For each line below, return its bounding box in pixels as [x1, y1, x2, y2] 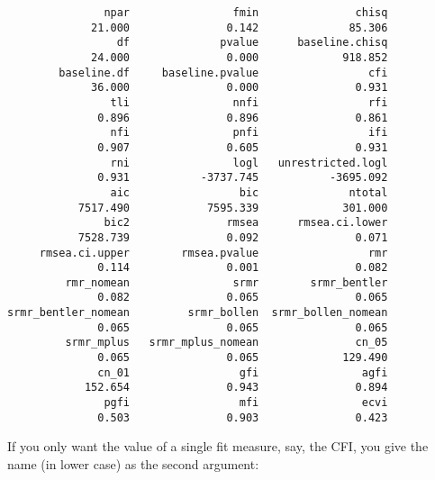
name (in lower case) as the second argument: [7, 454, 259, 473]
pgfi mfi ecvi [104, 396, 388, 410]
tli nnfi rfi [110, 95, 388, 109]
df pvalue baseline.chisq [116, 36, 388, 50]
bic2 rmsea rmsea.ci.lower [104, 216, 388, 230]
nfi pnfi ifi [110, 126, 388, 140]
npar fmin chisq [104, 6, 388, 19]
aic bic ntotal [110, 186, 388, 199]
